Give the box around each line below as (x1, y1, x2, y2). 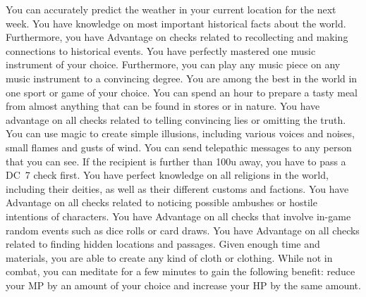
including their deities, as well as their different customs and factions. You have (6, 181, 349, 196)
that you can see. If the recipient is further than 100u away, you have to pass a (6, 153, 346, 168)
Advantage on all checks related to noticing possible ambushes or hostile (6, 195, 317, 210)
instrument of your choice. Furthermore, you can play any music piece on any (6, 57, 341, 72)
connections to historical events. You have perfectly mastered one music (6, 43, 316, 58)
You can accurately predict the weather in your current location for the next (6, 2, 336, 16)
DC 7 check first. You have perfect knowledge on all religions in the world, (6, 168, 329, 182)
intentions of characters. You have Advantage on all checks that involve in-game (6, 208, 351, 223)
